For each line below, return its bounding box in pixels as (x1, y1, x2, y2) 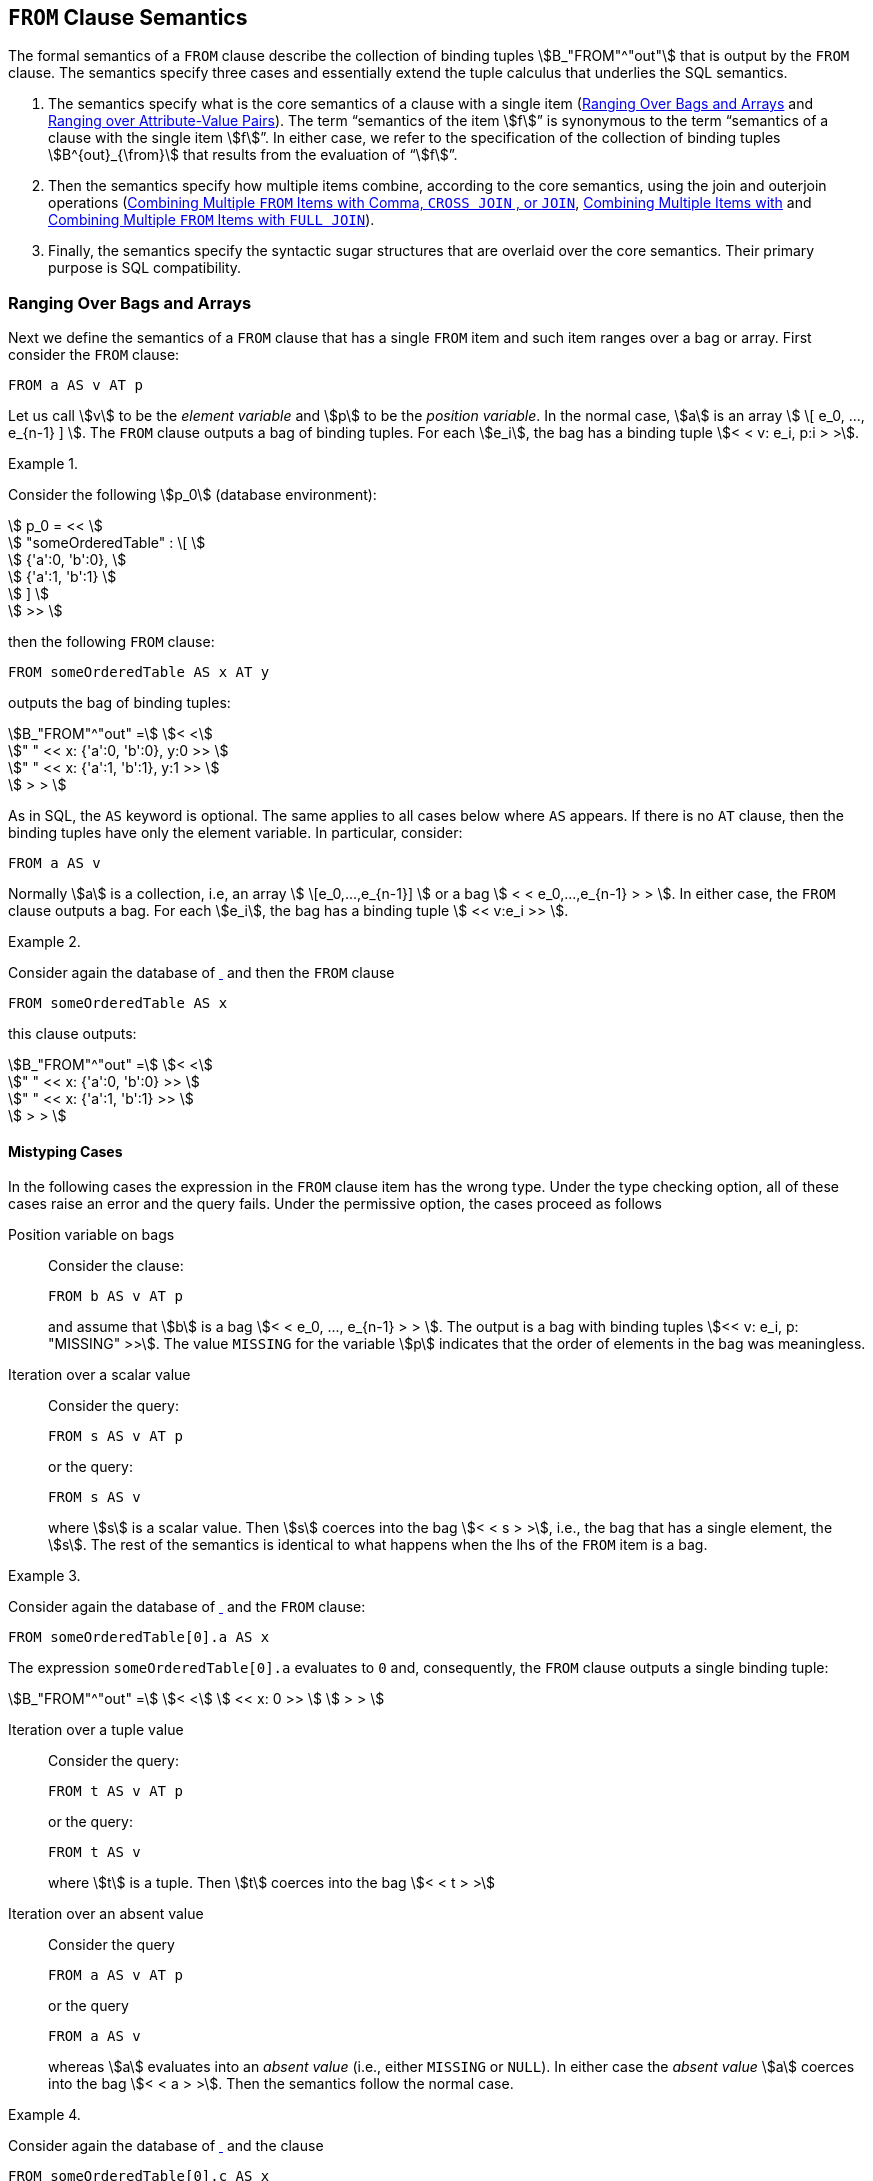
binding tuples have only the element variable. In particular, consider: (8, 824, 463, 842)
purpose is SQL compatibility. (48, 259, 242, 277)
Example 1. (8, 455, 78, 473)
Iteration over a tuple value (8, 1721, 184, 1739)
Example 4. (8, 2106, 81, 2124)
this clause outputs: (8, 1025, 137, 1043)
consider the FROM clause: (8, 346, 180, 364)
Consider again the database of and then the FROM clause (8, 964, 395, 982)
